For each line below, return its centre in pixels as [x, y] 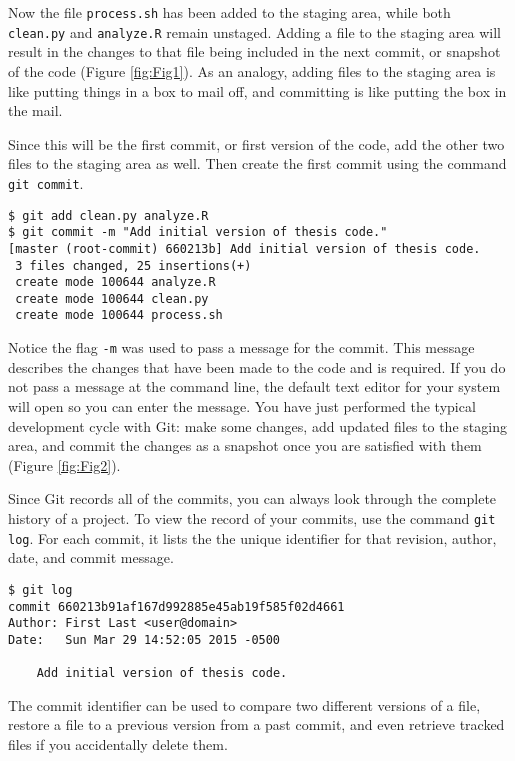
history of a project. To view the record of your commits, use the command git [252, 517]
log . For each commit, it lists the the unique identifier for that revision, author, [252, 537]
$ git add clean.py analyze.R [108, 215]
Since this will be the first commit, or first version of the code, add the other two [256, 143]
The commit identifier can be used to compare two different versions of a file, [244, 704]
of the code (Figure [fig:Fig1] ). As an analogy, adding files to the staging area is [252, 70]
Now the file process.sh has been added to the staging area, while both [229, 12]
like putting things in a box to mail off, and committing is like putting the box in [257, 90]
